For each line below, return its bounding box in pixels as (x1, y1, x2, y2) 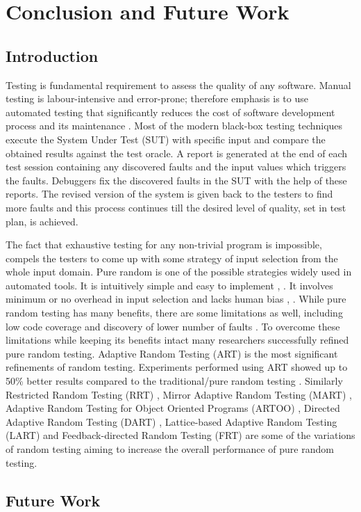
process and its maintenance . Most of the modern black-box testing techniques (6, 118, 343, 133)
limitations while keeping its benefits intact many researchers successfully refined (6, 333, 349, 347)
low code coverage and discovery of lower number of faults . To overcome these (6, 319, 340, 333)
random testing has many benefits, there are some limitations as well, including (6, 305, 343, 320)
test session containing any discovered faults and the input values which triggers (6, 159, 346, 174)
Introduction (6, 45, 99, 66)
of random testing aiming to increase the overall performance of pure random (6, 442, 334, 456)
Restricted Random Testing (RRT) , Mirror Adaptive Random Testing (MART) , (6, 387, 352, 401)
